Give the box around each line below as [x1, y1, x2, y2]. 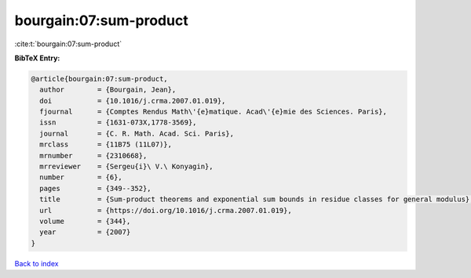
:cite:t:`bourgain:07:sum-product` [14, 39, 122, 49]
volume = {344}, [39, 217, 131, 226]
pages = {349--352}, [39, 184, 152, 193]
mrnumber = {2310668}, [39, 151, 148, 160]
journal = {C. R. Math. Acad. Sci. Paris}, [39, 129, 235, 138]
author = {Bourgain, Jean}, [39, 85, 177, 94]
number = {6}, [39, 173, 123, 182]
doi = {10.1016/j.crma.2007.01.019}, [39, 96, 226, 105]
